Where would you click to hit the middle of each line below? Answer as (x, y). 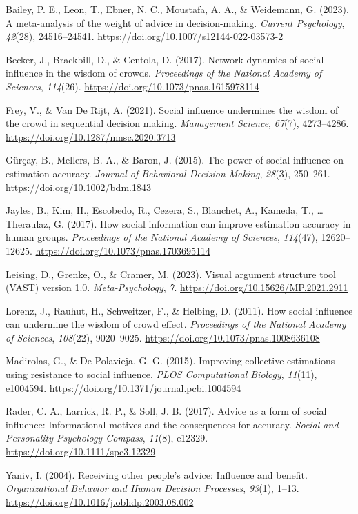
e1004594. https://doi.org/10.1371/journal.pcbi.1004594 (123, 387)
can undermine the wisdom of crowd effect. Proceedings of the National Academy (176, 324)
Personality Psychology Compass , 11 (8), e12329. (107, 438)
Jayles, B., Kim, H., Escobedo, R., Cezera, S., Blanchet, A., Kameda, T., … (165, 210)
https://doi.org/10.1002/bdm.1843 (78, 187)
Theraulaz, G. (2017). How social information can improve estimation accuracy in (178, 223)
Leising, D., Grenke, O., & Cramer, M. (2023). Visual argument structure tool (171, 274)
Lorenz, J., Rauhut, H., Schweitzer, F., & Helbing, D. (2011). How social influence (179, 310)
